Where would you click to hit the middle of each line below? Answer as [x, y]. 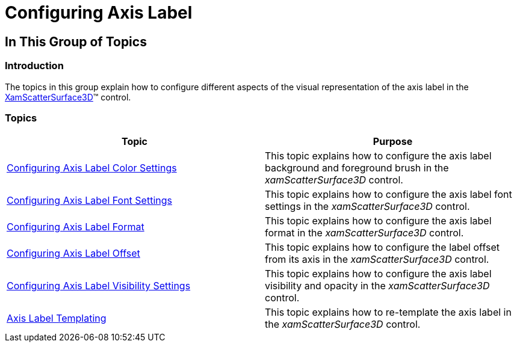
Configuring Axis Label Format [76, 227]
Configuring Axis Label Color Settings [92, 168]
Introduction [34, 66]
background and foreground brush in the [357, 168]
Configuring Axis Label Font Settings [89, 201]
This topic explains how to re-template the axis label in [388, 312]
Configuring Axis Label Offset [73, 253]
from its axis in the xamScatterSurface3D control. [377, 259]
